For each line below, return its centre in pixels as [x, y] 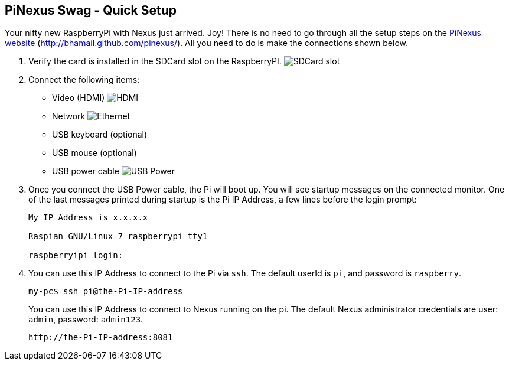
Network [69, 116]
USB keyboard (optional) [100, 135]
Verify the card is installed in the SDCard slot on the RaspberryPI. [155, 61]
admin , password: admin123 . [86, 320]
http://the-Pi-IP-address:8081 [101, 338]
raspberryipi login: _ [81, 255]
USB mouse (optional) [94, 153]
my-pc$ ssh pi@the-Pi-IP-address [106, 291]
